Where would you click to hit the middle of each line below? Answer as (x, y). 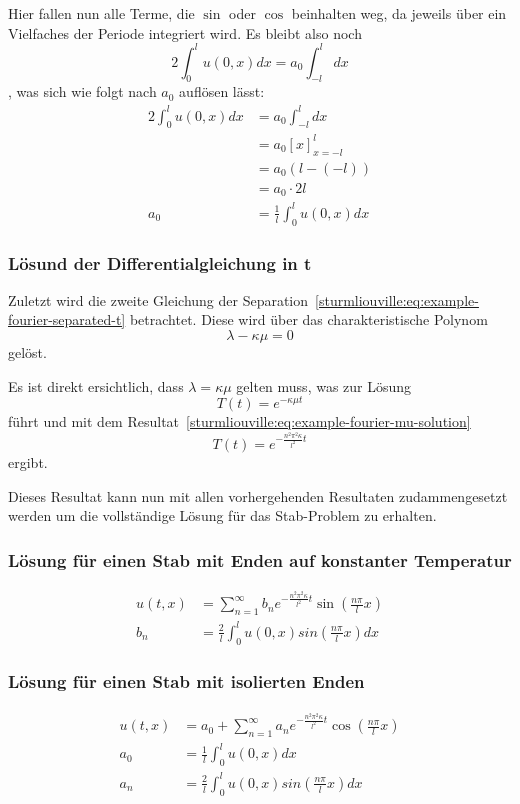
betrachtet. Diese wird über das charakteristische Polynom (308, 319)
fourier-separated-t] (67, 319)
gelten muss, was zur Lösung (324, 385)
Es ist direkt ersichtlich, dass (96, 385)
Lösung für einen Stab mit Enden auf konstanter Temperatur (260, 559)
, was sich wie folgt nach (82, 91)
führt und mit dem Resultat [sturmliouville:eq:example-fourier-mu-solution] (239, 421)
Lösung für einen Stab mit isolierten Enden (186, 681)
